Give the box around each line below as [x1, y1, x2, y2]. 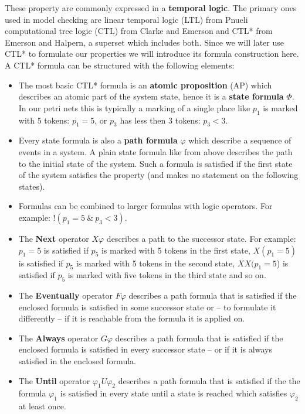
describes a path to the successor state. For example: [106, 232, 296, 244]
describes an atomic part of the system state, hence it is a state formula [18, 90, 284, 102]
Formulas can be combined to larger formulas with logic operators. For [18, 200, 273, 212]
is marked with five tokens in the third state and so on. [67, 269, 266, 281]
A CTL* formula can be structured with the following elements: [5, 59, 235, 71]
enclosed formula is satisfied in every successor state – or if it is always [18, 343, 272, 355]
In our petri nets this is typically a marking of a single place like [18, 101, 250, 114]
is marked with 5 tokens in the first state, [101, 244, 250, 256]
